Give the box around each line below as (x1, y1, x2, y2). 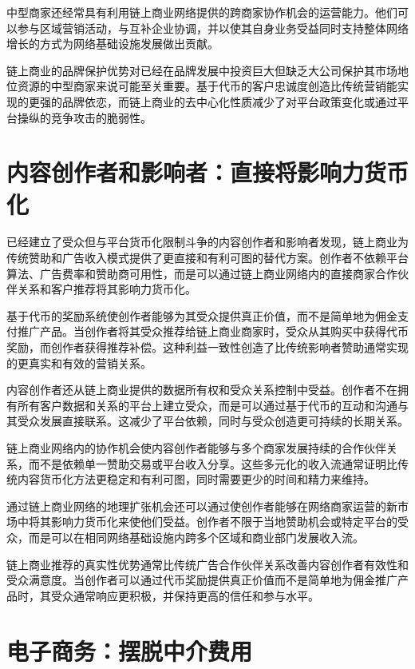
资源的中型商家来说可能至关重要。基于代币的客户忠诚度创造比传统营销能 (17, 78, 397, 94)
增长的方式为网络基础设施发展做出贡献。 (6, 35, 219, 52)
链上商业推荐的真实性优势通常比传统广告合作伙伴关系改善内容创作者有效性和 (6, 556, 409, 572)
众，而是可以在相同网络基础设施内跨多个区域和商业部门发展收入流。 (6, 528, 364, 545)
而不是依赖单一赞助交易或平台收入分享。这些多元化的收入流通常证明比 (28, 455, 397, 472)
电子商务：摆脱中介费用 (6, 634, 253, 667)
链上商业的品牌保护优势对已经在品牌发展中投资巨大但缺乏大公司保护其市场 (6, 62, 397, 78)
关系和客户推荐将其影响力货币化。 (17, 281, 196, 297)
